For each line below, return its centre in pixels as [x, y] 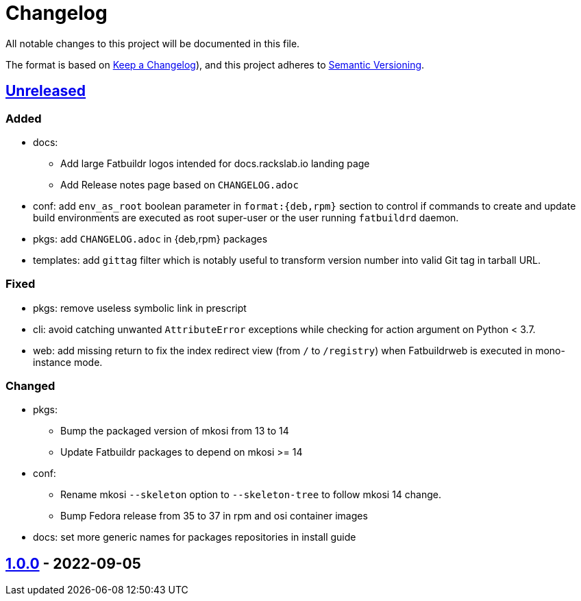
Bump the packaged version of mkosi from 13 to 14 [175, 431]
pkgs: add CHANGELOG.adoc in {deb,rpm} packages [150, 238]
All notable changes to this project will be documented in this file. [153, 43]
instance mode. [68, 362]
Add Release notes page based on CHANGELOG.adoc [180, 184]
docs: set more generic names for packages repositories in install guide [195, 537]
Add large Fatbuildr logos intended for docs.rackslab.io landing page [215, 163]
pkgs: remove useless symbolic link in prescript [140, 308]
